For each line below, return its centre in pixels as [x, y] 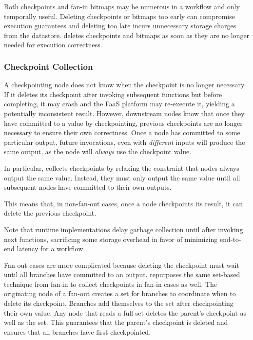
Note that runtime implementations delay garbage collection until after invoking [124, 229]
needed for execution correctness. [53, 45]
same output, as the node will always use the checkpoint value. [98, 151]
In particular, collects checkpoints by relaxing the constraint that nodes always [122, 168]
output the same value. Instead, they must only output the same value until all [122, 177]
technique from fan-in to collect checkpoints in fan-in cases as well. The [111, 284]
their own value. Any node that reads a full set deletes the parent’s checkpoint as [125, 312]
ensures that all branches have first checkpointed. [78, 331]
